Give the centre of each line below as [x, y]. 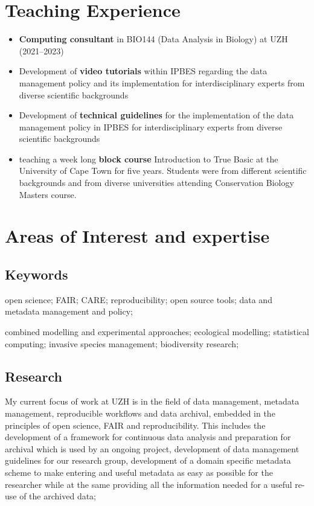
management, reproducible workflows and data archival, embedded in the [140, 413]
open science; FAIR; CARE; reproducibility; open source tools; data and [139, 299]
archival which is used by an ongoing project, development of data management [152, 448]
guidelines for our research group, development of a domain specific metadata [148, 460]
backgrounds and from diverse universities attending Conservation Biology [156, 183]
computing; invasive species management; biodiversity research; [122, 343]
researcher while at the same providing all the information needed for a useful [149, 484]
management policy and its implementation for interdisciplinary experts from [162, 82]
